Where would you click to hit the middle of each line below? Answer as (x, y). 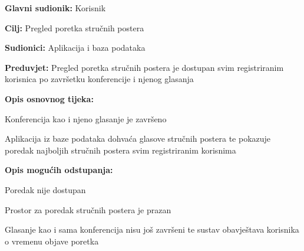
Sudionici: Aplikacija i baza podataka (75, 48)
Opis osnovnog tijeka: (49, 98)
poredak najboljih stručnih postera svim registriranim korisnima (120, 150)
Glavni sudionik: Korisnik (55, 8)
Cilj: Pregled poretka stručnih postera (75, 27)
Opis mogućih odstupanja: (59, 170)
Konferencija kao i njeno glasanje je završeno (86, 118)
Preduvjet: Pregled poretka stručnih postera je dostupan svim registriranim (144, 67)
